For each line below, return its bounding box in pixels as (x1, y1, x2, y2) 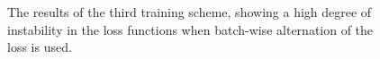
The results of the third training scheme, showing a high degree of (7, 3, 372, 21)
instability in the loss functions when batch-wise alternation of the (7, 20, 374, 38)
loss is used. (7, 38, 72, 56)
